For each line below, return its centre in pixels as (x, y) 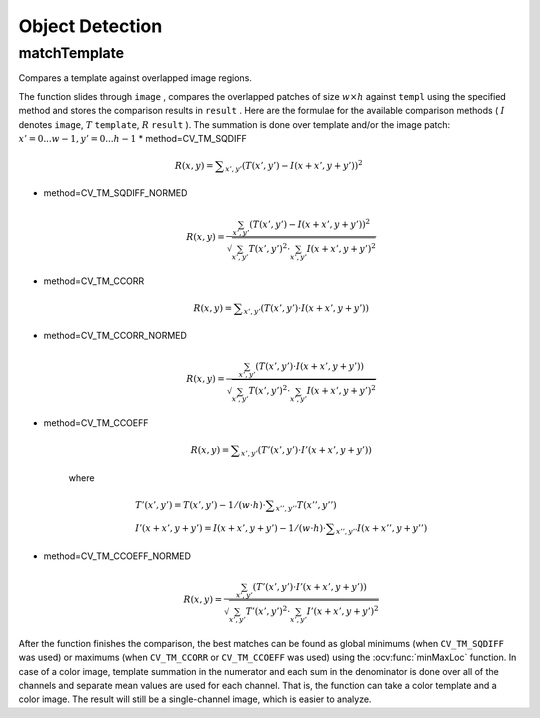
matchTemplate (71, 53)
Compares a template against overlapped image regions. (135, 78)
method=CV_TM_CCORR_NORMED (115, 336)
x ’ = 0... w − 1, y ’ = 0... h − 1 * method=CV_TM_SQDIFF (132, 138)
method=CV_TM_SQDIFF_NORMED (115, 193)
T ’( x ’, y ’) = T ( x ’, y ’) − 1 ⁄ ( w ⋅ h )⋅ (200, 504)
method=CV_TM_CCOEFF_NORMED (117, 556)
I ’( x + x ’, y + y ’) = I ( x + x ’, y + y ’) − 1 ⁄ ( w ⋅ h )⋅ (231, 528)
